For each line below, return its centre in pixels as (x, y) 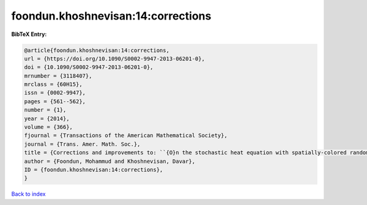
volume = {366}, (49, 127)
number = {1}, (45, 110)
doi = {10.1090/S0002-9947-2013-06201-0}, (89, 67)
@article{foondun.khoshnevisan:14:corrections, (97, 50)
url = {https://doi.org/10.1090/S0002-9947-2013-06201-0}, (114, 59)
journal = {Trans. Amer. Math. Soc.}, (82, 144)
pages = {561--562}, (55, 101)
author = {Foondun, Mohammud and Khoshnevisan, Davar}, (110, 161)
